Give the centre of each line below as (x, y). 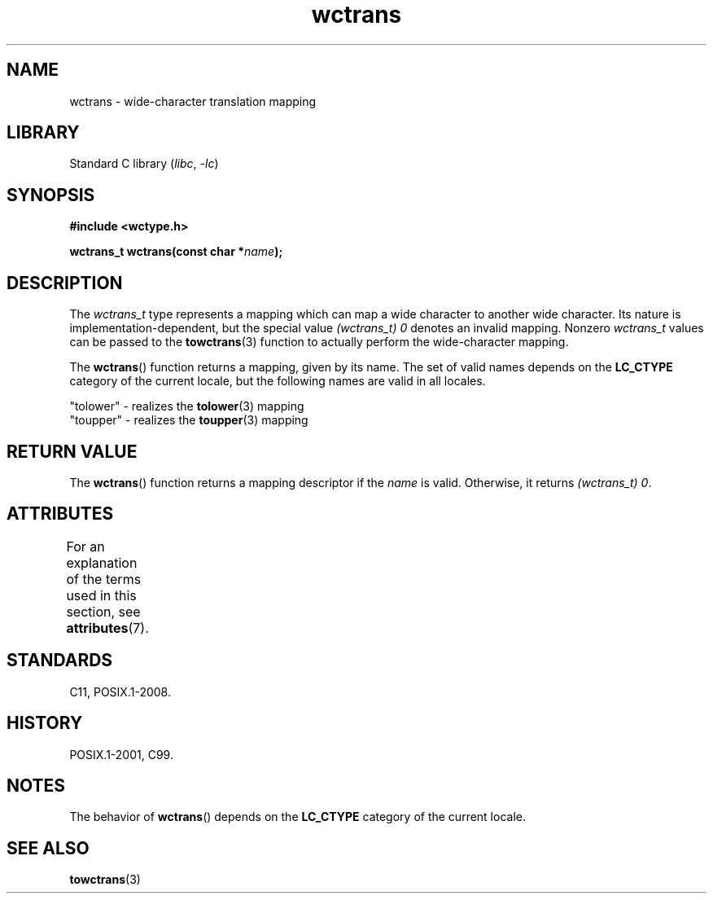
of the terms (104, 579)
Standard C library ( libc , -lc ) (144, 164)
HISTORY (45, 723)
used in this (101, 595)
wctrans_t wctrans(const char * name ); (176, 252)
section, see (103, 611)
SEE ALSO (48, 848)
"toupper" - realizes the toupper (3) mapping (189, 420)
